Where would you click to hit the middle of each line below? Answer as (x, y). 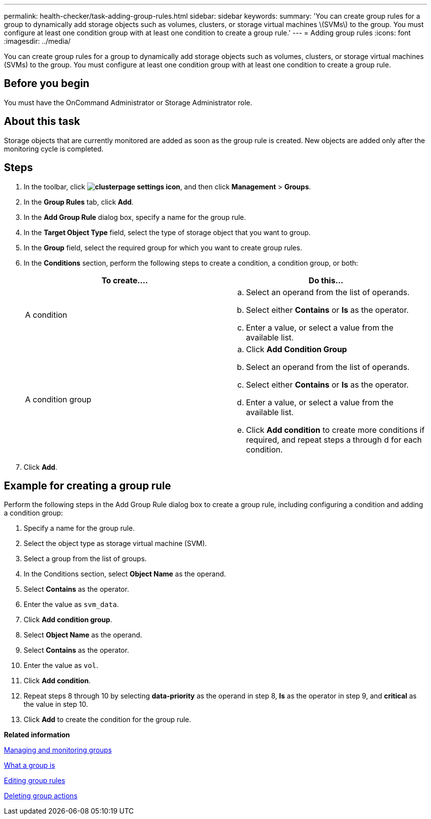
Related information (37, 735)
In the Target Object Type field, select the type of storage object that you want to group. (167, 232)
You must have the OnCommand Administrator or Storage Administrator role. (128, 102)
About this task (42, 121)
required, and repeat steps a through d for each (334, 440)
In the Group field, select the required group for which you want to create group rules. (163, 247)
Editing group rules (35, 781)
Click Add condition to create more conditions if (335, 430)
